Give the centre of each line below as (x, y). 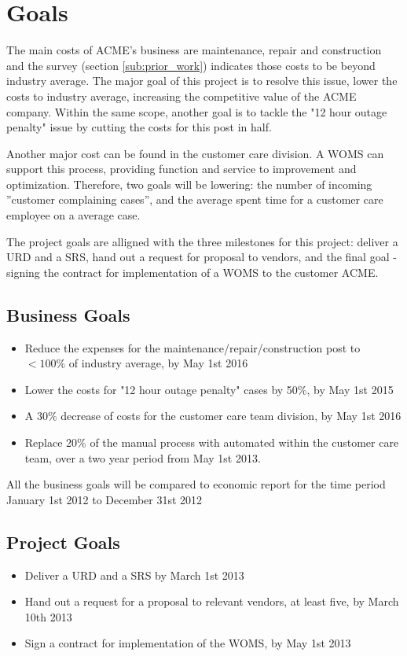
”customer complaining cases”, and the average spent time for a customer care (195, 199)
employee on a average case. (73, 215)
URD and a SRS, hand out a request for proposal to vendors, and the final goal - (202, 257)
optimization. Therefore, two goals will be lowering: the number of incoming (189, 184)
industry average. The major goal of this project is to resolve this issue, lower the (202, 81)
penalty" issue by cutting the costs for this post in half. (139, 127)
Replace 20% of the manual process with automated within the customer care (212, 442)
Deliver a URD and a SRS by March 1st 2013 (134, 575)
